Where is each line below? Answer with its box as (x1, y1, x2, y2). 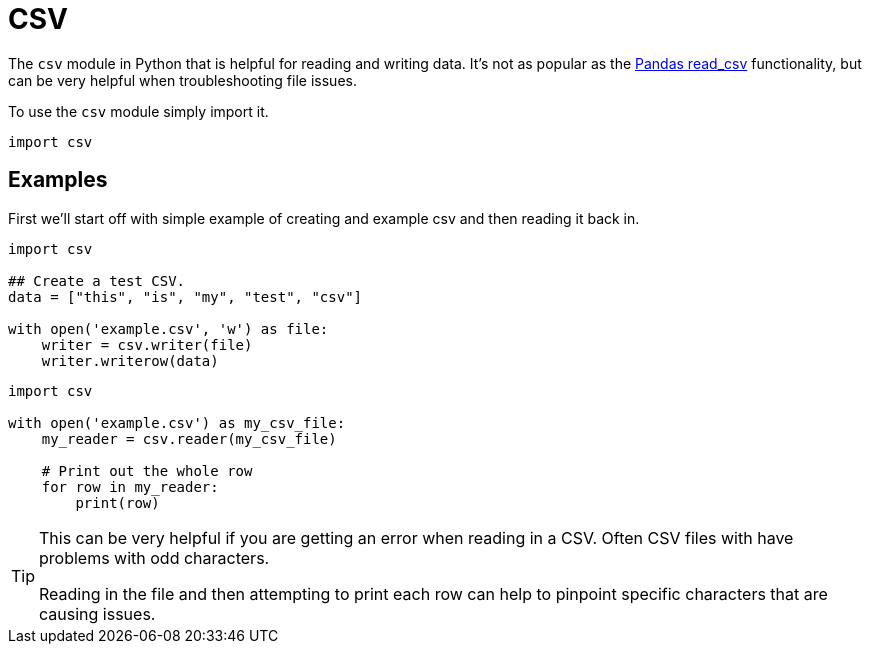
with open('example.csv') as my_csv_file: (8, 414, 346, 431)
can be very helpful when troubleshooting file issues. (8, 71, 357, 89)
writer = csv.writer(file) (41, 336, 253, 353)
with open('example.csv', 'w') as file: (8, 320, 329, 337)
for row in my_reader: (41, 478, 219, 495)
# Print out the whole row (41, 462, 253, 479)
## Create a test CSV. (8, 272, 186, 289)
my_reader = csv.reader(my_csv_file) (41, 430, 337, 447)
